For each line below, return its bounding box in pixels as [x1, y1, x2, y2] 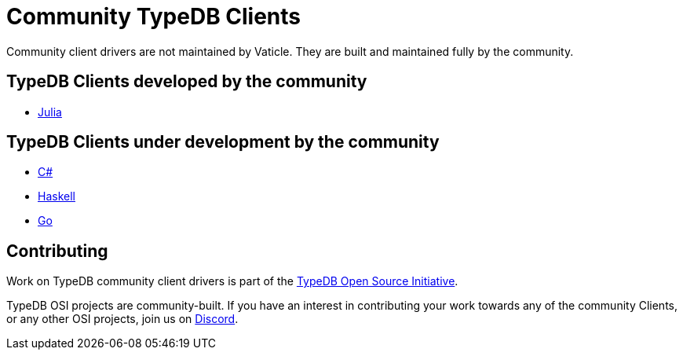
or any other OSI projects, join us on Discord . [6, 312, 239, 326]
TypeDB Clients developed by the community [6, 72, 367, 92]
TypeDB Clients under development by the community [6, 132, 440, 152]
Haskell [38, 189, 75, 204]
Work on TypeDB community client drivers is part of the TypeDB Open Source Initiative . [6, 274, 458, 288]
